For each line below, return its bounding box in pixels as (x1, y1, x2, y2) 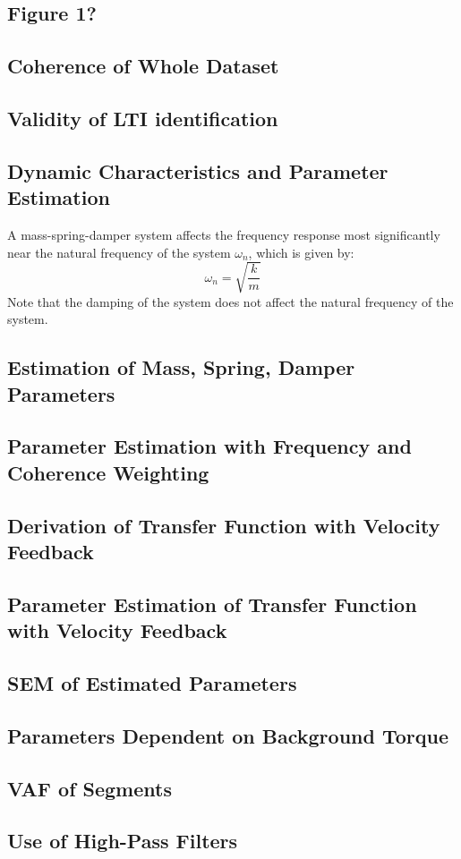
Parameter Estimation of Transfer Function (7, 590, 417, 617)
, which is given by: (248, 242, 354, 261)
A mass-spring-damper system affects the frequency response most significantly (7, 225, 440, 243)
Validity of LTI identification (7, 104, 278, 132)
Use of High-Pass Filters (7, 827, 238, 855)
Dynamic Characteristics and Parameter (7, 157, 388, 184)
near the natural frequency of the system (7, 242, 231, 261)
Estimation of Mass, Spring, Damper (7, 353, 355, 381)
